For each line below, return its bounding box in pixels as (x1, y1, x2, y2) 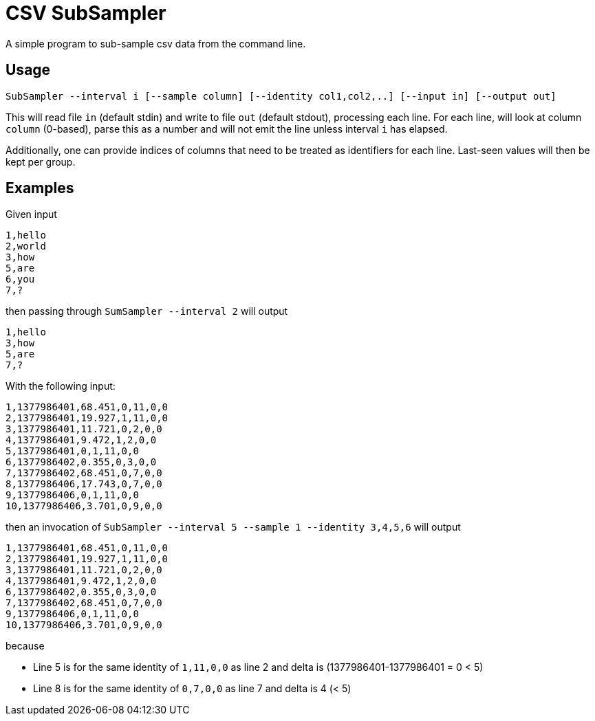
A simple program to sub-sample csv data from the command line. (6, 37, 306, 49)
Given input (6, 208, 57, 221)
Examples (6, 179, 74, 197)
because (6, 640, 45, 652)
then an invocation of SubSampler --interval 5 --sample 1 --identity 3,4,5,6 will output (6, 521, 461, 533)
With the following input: (6, 380, 116, 392)
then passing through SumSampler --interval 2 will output (6, 305, 288, 318)
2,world (6, 241, 47, 252)
